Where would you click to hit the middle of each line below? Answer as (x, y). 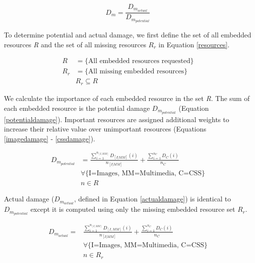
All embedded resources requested (139, 61)
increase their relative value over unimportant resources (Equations (105, 129)
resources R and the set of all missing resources (75, 44)
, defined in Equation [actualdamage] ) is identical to (152, 199)
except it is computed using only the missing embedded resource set (133, 209)
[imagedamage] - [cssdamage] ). (50, 138)
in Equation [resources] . (194, 44)
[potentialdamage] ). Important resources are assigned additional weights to (117, 119)
